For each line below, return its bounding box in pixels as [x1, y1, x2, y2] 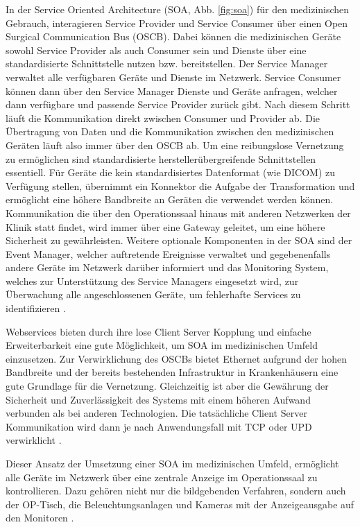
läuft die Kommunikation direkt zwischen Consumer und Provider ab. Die [6, 110, 320, 125]
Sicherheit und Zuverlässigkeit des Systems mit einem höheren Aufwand [6, 392, 311, 406]
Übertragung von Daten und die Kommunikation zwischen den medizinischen [6, 124, 334, 139]
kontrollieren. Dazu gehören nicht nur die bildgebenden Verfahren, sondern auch [6, 483, 346, 498]
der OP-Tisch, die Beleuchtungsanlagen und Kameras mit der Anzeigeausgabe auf [6, 496, 354, 511]
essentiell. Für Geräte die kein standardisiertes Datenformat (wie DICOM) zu [6, 165, 336, 180]
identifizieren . [6, 301, 66, 316]
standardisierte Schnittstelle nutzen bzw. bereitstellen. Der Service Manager [6, 56, 328, 71]
